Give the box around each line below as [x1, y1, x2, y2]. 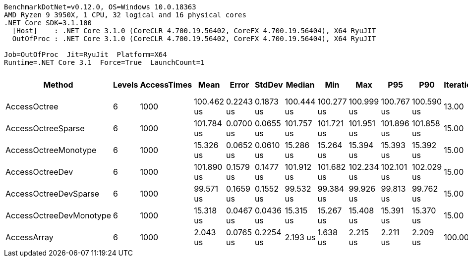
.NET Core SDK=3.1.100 [4, 19, 92, 27]
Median [286, 80, 315, 90]
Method [43, 80, 73, 90]
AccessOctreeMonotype [5, 145, 97, 155]
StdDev [254, 80, 283, 90]
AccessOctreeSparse [5, 123, 85, 133]
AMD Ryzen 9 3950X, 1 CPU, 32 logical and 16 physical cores [4, 11, 246, 19]
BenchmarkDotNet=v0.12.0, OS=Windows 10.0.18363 [4, 3, 196, 11]
